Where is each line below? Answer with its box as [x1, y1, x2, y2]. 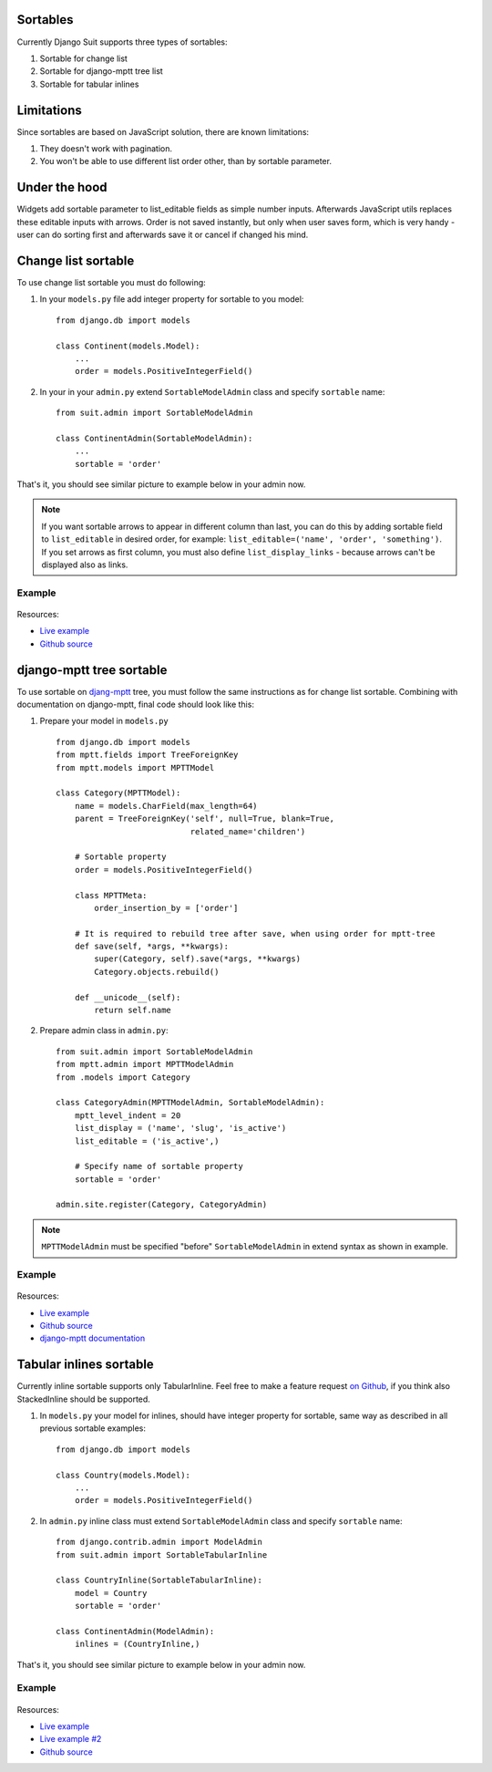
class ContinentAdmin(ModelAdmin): [56, 1626, 215, 1636]
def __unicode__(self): [74, 992, 181, 1002]
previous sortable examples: [39, 1423, 146, 1434]
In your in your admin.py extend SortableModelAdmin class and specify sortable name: [39, 386, 385, 397]
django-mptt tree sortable [16, 662, 168, 678]
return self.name [94, 1005, 172, 1016]
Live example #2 [39, 1734, 102, 1745]
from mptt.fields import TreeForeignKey [56, 750, 239, 761]
